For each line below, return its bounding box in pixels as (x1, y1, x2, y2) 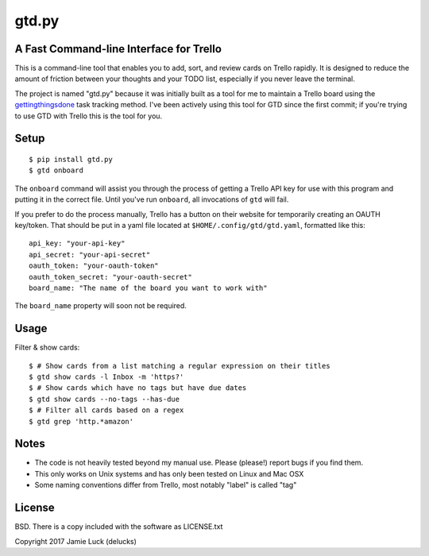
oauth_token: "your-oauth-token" (29, 261, 159, 270)
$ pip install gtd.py (29, 155, 113, 164)
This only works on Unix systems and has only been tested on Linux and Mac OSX (34, 469, 304, 478)
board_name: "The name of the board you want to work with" (29, 283, 268, 292)
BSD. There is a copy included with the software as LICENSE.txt (14, 522, 223, 531)
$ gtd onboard (29, 166, 83, 175)
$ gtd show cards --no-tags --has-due (29, 394, 180, 403)
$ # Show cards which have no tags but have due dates (29, 384, 247, 392)
